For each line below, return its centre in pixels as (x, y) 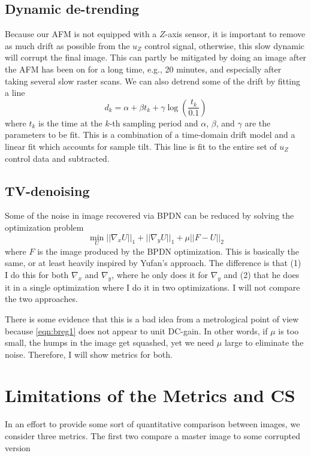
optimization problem (44, 227)
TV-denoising (47, 190)
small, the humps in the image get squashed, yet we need (110, 342)
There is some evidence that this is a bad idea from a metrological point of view (152, 318)
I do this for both (37, 274)
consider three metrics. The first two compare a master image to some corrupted (153, 436)
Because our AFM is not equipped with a (81, 34)
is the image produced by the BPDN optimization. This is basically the (168, 251)
